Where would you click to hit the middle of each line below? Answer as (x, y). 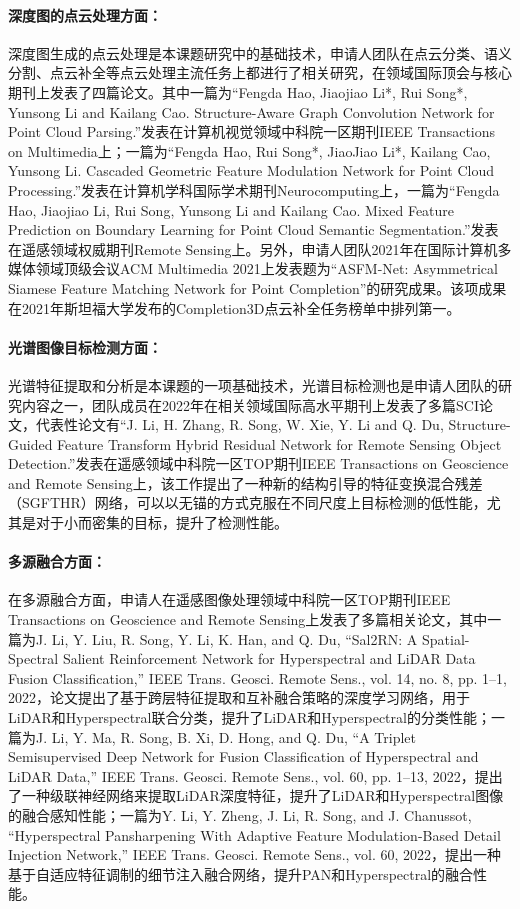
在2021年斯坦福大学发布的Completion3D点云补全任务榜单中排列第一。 (234, 307)
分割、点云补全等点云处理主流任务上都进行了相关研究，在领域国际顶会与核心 (260, 72)
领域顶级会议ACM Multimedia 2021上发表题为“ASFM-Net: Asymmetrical (266, 268)
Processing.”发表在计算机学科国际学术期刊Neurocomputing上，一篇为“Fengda (254, 189)
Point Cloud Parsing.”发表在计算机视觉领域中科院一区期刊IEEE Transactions (252, 131)
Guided (30, 443)
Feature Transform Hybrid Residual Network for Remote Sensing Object (279, 443)
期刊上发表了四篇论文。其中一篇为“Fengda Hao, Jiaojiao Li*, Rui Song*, (238, 91)
